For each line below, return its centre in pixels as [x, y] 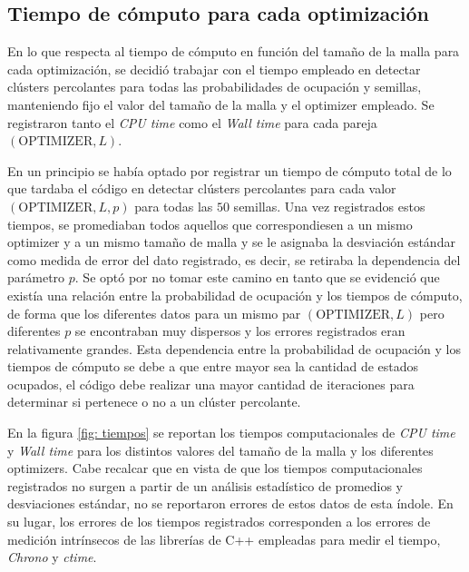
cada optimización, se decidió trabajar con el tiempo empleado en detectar [214, 69]
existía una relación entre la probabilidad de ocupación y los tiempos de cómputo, [235, 295]
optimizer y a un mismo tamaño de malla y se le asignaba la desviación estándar [231, 242]
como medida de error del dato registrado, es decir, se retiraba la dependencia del [234, 259]
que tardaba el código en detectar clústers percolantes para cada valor [202, 188]
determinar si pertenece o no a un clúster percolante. [154, 402]
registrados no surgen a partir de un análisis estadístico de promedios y [205, 485]
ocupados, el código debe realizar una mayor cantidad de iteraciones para [211, 384]
